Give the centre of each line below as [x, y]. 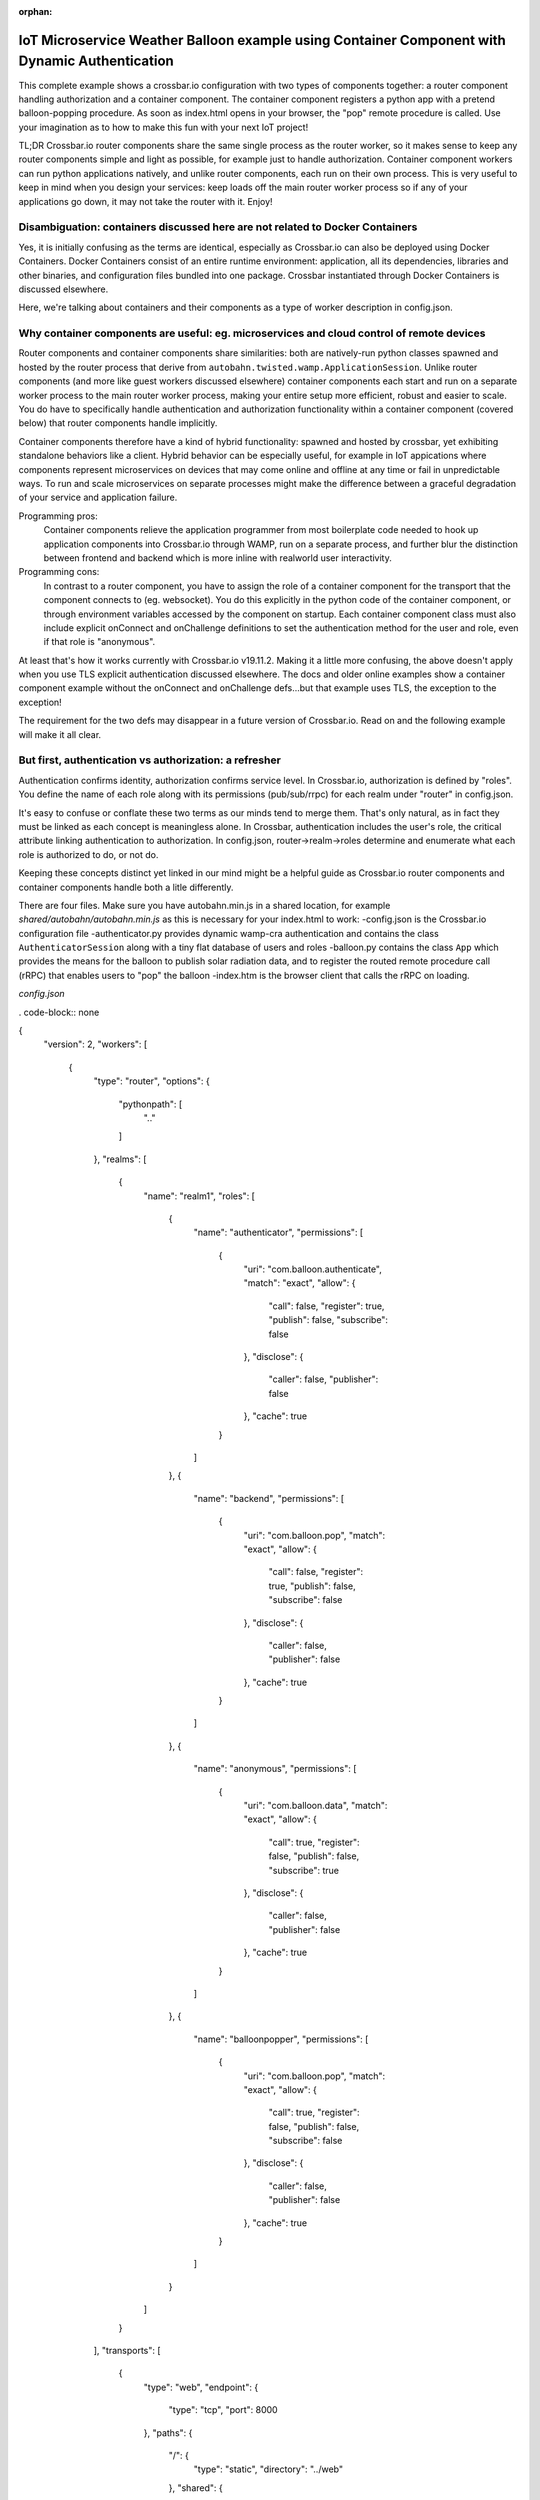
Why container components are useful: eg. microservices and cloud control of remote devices [252, 333]
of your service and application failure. [98, 497]
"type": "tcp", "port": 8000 [223, 2410]
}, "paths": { [168, 2432]
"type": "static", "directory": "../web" [268, 2469]
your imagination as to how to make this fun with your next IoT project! [163, 127]
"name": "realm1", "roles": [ [199, 1196]
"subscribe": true [304, 1870]
